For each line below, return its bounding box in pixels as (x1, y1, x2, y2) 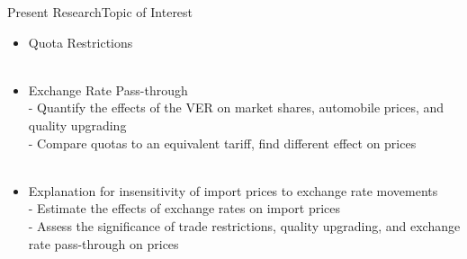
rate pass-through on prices (28, 234, 179, 253)
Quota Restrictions (28, 32, 133, 51)
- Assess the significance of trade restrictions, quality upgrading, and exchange (28, 216, 461, 235)
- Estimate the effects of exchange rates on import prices (28, 199, 341, 218)
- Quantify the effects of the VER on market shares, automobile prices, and (28, 98, 445, 117)
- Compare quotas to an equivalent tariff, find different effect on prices (28, 133, 417, 152)
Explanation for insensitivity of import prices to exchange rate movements (28, 181, 438, 200)
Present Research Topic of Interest (7, 3, 193, 21)
